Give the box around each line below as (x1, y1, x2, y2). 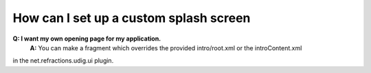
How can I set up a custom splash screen (12, 10, 251, 25)
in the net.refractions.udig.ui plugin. (12, 56, 114, 65)
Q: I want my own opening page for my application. (12, 34, 161, 43)
